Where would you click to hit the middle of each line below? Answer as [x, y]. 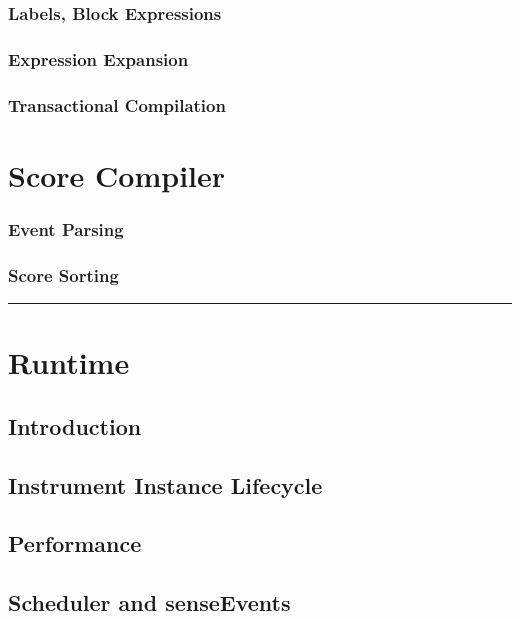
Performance [75, 543]
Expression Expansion [98, 58]
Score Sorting [63, 274]
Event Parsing [66, 228]
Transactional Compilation [117, 104]
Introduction [75, 425]
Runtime [69, 362]
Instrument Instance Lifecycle [165, 484]
